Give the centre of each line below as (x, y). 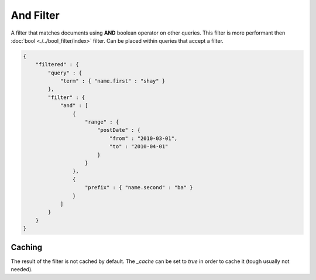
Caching (27, 247)
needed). (22, 269)
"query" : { (65, 73)
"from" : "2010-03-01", (143, 138)
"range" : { (102, 122)
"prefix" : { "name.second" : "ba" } (139, 188)
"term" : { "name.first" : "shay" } (113, 81)
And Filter (35, 15)
